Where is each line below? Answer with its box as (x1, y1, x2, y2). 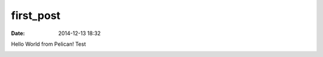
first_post (11, 9, 61, 22)
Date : (11, 30, 25, 37)
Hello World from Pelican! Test (11, 40, 86, 47)
